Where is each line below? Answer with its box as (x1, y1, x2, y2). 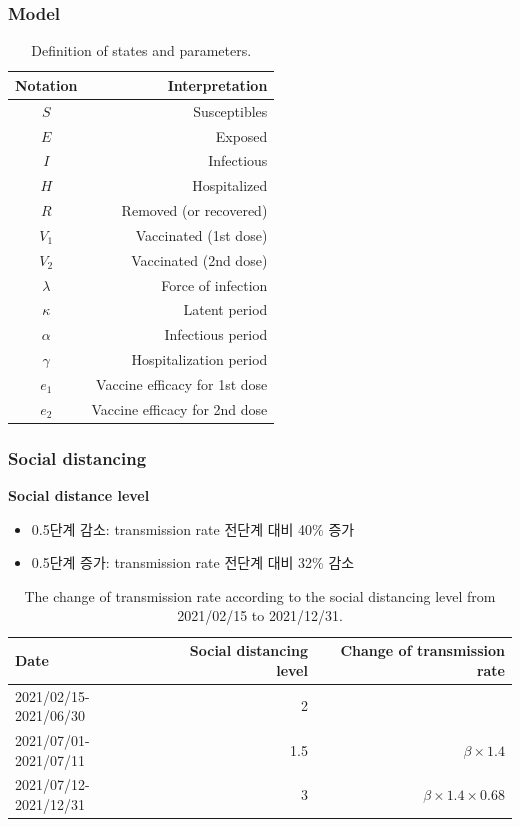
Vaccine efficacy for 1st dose (96, 373, 268, 394)
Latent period (183, 299, 268, 320)
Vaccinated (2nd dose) (131, 249, 268, 270)
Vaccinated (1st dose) (135, 224, 268, 245)
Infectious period (164, 324, 268, 345)
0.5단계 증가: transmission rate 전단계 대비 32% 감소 (31, 552, 355, 573)
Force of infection (161, 274, 268, 295)
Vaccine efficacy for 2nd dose (91, 398, 268, 419)
